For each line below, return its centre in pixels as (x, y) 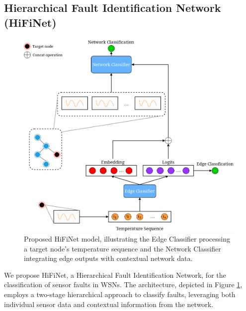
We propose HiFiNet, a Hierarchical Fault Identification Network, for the (115, 275)
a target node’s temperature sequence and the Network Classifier (123, 248)
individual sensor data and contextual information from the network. (109, 304)
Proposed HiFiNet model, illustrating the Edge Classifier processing (127, 238)
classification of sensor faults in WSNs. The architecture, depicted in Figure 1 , (123, 284)
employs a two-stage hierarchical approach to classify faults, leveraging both (120, 294)
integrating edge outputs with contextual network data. (108, 258)
